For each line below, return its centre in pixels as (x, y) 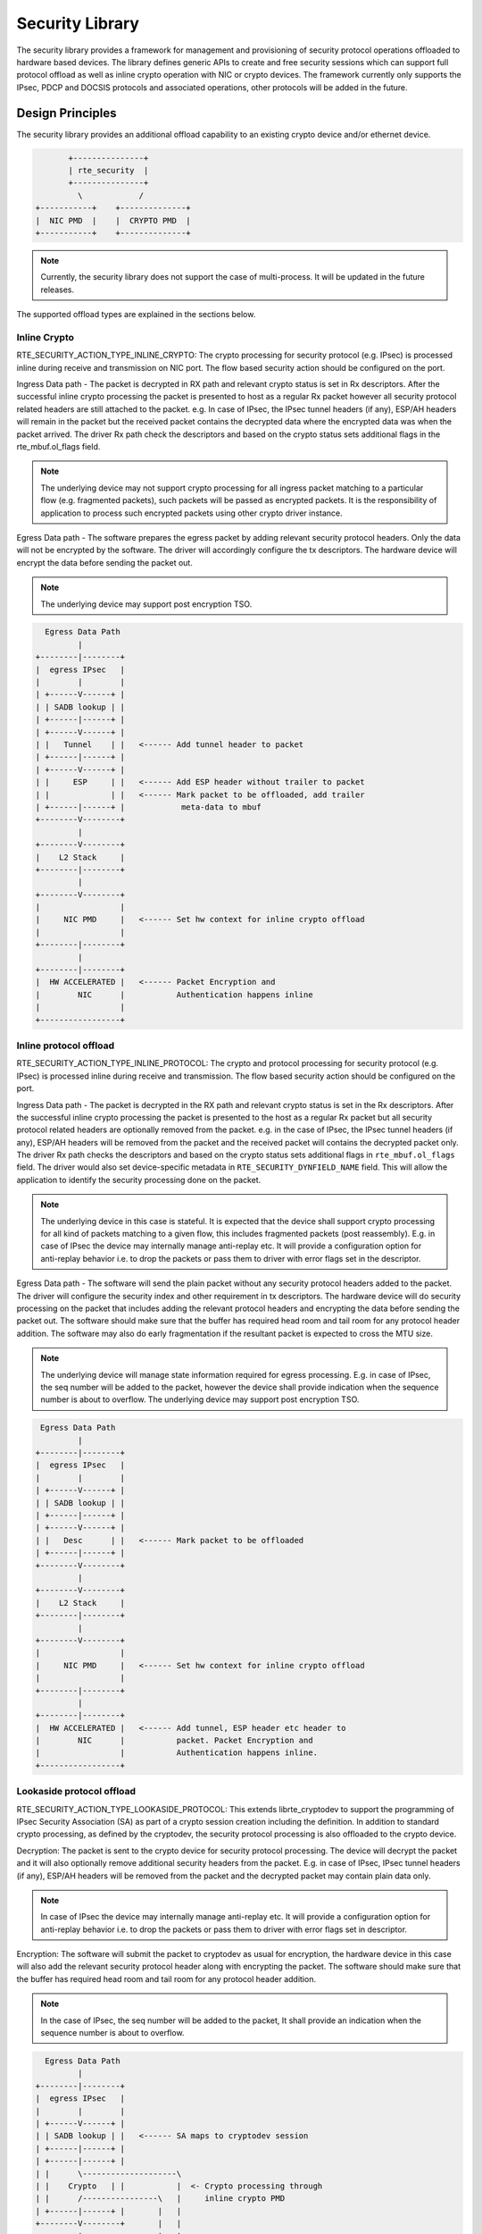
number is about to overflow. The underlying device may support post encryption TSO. (200, 1399)
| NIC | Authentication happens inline (174, 995)
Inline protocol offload (66, 1046)
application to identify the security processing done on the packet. (139, 1180)
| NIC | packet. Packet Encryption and (174, 1741)
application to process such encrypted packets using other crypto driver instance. (191, 513)
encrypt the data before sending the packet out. (105, 562)
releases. (58, 290)
